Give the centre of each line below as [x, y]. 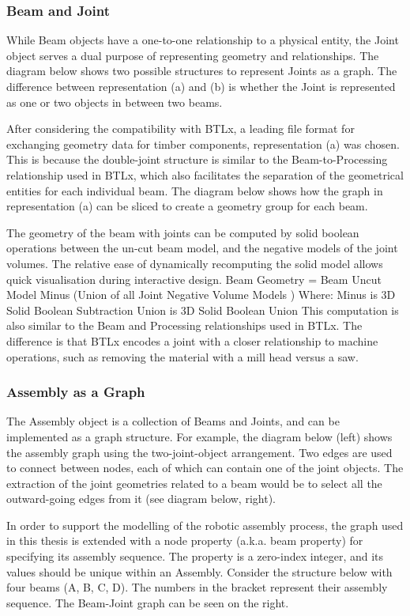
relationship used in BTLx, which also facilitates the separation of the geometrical [205, 174]
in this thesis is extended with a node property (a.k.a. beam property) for [185, 540]
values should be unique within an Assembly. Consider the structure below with [199, 571]
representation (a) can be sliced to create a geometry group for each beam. [187, 206]
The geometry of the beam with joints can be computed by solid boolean [183, 232]
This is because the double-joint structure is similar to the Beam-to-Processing [197, 159]
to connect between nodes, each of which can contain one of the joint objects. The [205, 468]
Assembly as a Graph [76, 392]
